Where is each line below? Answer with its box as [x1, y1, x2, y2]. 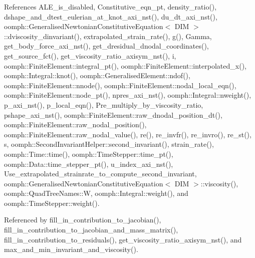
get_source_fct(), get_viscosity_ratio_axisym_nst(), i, [4, 50, 176, 61]
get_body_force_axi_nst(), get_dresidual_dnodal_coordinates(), [4, 41, 209, 51]
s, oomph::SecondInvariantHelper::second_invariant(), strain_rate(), [4, 139, 214, 149]
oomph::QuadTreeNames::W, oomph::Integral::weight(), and [4, 188, 188, 198]
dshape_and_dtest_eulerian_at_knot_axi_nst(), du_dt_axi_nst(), [4, 11, 217, 22]
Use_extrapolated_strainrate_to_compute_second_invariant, [4, 168, 197, 179]
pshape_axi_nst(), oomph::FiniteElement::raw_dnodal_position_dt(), [4, 109, 222, 120]
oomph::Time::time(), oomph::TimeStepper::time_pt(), [4, 148, 173, 159]
